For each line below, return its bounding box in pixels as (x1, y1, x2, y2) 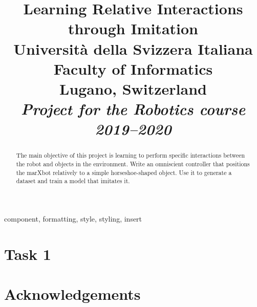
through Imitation (68, 18, 198, 39)
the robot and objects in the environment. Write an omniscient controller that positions (16, 159, 250, 168)
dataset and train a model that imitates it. (16, 177, 130, 185)
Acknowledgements (4, 283, 141, 304)
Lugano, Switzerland (59, 78, 207, 99)
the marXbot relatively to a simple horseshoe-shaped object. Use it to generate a (16, 168, 232, 177)
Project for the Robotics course (20, 98, 246, 120)
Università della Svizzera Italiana (13, 38, 253, 59)
